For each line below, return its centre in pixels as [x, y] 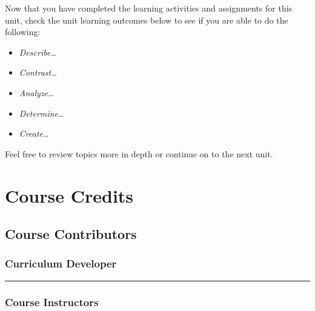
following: [23, 32]
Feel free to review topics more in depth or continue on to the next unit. [139, 153]
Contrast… [38, 72]
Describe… [38, 52]
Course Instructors [52, 302]
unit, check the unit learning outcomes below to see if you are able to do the [147, 20]
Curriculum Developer [61, 264]
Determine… [41, 113]
